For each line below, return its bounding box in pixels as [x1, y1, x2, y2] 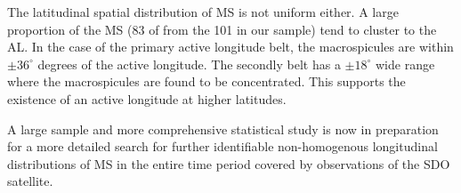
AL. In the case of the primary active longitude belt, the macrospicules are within [7, 37, 454, 56]
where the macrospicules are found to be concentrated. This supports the [7, 72, 406, 91]
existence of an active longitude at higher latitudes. [7, 89, 287, 108]
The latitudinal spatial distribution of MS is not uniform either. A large [7, 3, 399, 20]
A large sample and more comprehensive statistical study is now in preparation [7, 119, 439, 138]
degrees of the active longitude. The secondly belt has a [37, 54, 341, 73]
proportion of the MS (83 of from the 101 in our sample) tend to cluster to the [7, 20, 437, 38]
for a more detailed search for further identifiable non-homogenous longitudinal [7, 137, 438, 156]
